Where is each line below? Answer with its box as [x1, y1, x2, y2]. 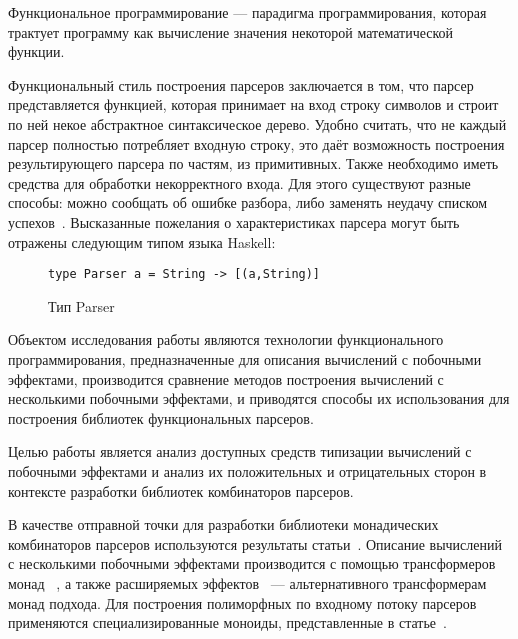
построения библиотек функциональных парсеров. [8, 407, 314, 428]
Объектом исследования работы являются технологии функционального [8, 329, 444, 350]
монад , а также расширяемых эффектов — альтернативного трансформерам [8, 572, 487, 593]
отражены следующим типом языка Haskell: [8, 231, 276, 252]
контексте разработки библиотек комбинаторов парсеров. [8, 480, 354, 501]
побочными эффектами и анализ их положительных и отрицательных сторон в [8, 460, 487, 481]
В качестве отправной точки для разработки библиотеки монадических [8, 514, 439, 535]
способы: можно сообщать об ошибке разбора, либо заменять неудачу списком [8, 192, 488, 213]
